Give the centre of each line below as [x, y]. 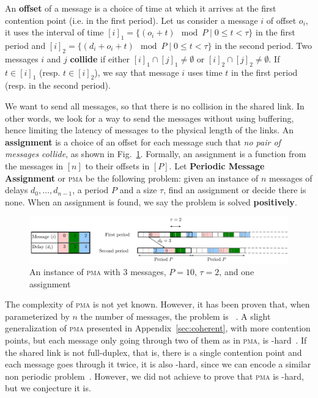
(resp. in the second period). [58, 85]
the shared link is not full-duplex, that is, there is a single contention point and [153, 352]
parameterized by [37, 316]
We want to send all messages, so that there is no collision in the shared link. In [155, 105]
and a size [138, 190]
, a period [91, 190]
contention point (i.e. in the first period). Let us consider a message [131, 20]
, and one [237, 272]
